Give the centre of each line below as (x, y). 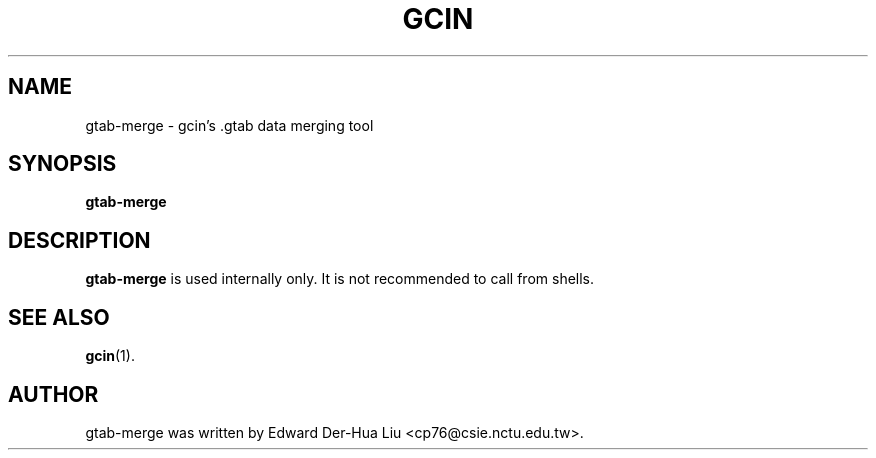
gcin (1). (110, 356)
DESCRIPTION (79, 240)
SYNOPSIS (62, 164)
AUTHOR (53, 394)
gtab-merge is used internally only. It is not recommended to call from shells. (340, 279)
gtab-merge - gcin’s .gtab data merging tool (229, 125)
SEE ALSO (59, 317)
